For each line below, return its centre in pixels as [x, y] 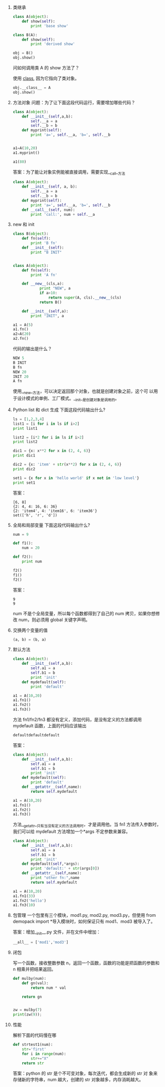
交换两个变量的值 [30, 630]
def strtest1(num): [33, 1045]
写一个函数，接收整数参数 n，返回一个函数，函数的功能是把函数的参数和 [86, 963]
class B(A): [25, 35]
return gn [32, 997]
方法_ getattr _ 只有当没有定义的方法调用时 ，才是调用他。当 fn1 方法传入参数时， [87, 825]
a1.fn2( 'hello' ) [29, 900]
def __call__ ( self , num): [49, 210]
